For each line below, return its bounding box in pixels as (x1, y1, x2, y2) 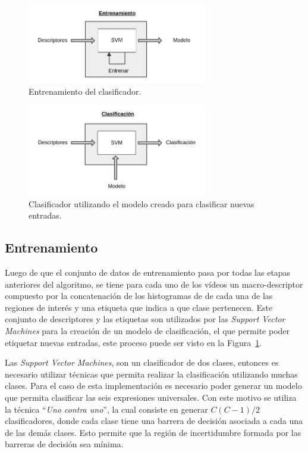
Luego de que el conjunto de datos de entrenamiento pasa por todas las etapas (5, 266, 291, 278)
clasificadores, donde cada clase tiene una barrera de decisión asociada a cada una (5, 414, 303, 427)
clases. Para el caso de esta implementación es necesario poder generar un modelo (5, 379, 302, 392)
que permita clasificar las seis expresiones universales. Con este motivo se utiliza (5, 391, 297, 403)
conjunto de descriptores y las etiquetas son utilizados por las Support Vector (5, 313, 285, 325)
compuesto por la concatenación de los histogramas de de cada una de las (5, 289, 273, 302)
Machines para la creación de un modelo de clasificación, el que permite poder (5, 324, 290, 336)
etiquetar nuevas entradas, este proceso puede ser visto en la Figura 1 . (5, 336, 262, 348)
